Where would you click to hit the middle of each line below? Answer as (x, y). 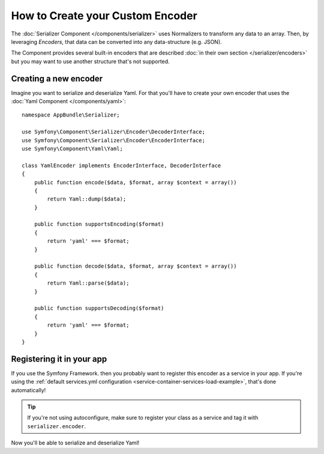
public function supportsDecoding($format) (99, 308)
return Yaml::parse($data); (88, 283)
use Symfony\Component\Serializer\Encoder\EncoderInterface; (113, 140)
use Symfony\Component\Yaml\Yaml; (72, 148)
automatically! (28, 390)
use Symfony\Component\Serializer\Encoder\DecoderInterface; (113, 132)
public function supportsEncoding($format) (99, 224)
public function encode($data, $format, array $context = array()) (135, 182)
